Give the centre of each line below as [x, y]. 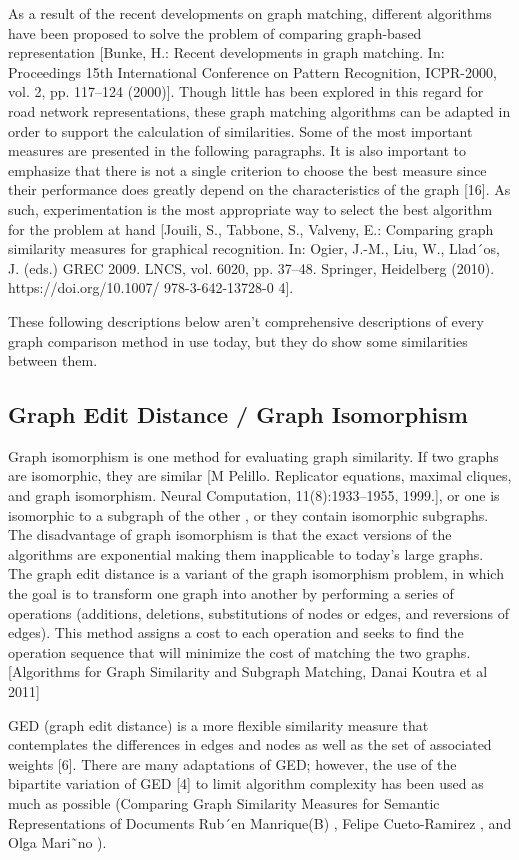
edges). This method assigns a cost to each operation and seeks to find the [236, 632]
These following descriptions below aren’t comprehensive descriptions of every [246, 320]
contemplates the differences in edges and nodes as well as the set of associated [250, 744]
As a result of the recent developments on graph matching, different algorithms [250, 13]
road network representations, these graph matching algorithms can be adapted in [259, 110]
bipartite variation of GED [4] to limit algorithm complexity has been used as [246, 783]
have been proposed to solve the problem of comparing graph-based [215, 32]
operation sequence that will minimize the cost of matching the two [215, 651]
